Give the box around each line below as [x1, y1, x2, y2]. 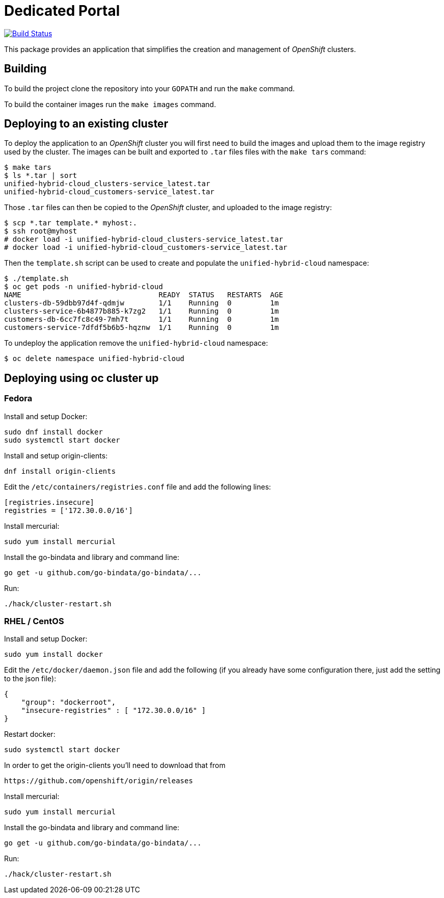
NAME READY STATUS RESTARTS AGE [4, 291, 283, 299]
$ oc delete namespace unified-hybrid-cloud [4, 354, 185, 363]
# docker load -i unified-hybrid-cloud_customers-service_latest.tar [4, 243, 288, 252]
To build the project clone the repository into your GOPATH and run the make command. [4, 84, 295, 93]
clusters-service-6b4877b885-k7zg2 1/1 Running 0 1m [4, 307, 279, 316]
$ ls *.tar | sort [4, 171, 77, 180]
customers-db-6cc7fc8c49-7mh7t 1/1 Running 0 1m [4, 315, 279, 324]
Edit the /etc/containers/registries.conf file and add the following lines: [4, 482, 271, 491]
